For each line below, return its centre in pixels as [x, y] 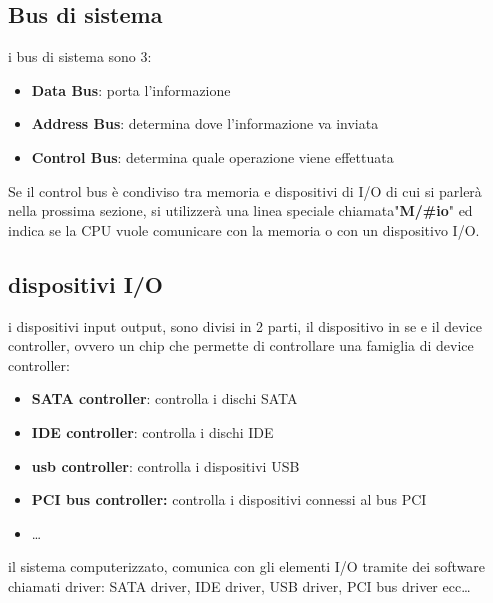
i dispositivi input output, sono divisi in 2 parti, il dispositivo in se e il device [245, 325]
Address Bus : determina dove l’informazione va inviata [205, 123]
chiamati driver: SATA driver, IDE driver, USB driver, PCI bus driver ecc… [239, 585]
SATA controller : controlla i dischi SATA [164, 398]
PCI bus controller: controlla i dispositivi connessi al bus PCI [229, 499]
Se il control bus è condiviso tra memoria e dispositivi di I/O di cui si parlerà [245, 190]
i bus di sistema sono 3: [80, 56]
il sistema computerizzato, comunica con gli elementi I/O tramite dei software [247, 566]
